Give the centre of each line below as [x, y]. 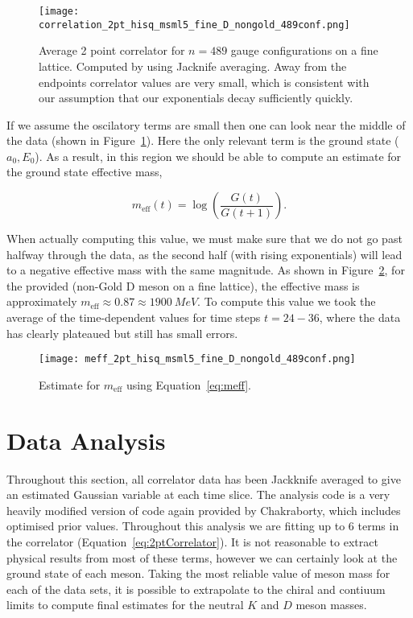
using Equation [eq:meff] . [189, 384]
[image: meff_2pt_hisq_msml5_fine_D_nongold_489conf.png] [197, 359]
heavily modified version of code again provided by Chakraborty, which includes [204, 510]
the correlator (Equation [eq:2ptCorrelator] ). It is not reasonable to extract [192, 541]
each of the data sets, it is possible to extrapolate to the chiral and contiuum [196, 589]
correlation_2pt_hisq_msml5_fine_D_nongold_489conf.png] [194, 25]
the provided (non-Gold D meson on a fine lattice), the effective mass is [183, 285]
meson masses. [331, 605]
